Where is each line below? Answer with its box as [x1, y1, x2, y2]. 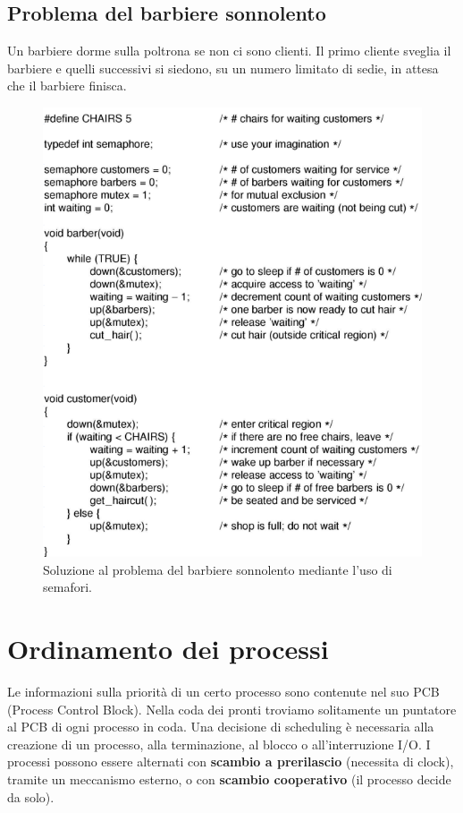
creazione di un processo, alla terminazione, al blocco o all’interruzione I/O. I [7, 734, 431, 753]
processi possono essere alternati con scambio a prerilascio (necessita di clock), [7, 752, 454, 771]
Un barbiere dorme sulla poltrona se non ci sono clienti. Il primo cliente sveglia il [7, 41, 451, 60]
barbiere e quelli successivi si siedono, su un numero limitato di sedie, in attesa [7, 58, 439, 77]
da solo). [7, 787, 55, 806]
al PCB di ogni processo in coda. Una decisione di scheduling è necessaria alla [7, 717, 434, 736]
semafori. [43, 578, 92, 596]
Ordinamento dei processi [7, 630, 329, 666]
